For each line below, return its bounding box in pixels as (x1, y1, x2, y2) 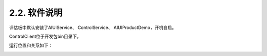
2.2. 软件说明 (9, 7, 63, 18)
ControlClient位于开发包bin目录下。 (9, 33, 82, 39)
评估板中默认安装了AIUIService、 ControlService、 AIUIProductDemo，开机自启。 (9, 25, 177, 30)
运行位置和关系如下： (9, 42, 53, 49)
